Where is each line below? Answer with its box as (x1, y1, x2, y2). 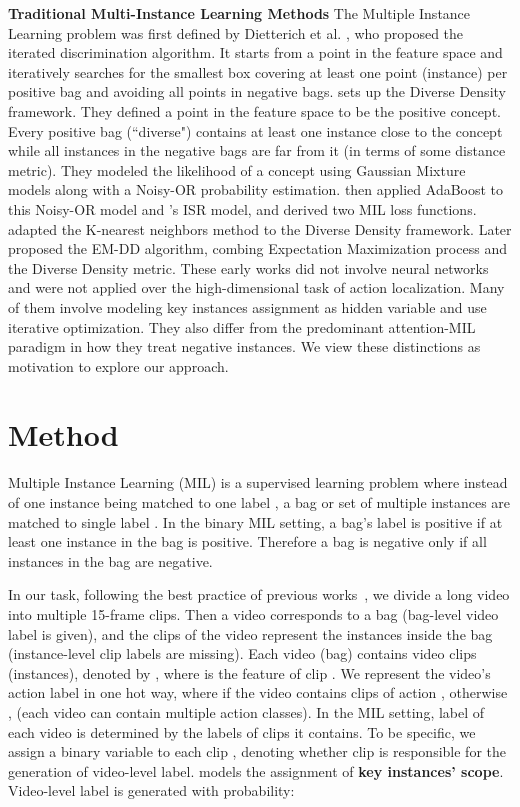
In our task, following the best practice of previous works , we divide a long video (8, 584, 510, 605)
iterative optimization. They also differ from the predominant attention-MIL (8, 316, 476, 337)
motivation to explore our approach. (8, 355, 229, 376)
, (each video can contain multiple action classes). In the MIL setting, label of (8, 701, 485, 722)
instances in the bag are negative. (8, 550, 213, 571)
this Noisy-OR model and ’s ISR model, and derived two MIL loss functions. (8, 198, 477, 219)
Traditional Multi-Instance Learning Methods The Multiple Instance (8, 3, 471, 23)
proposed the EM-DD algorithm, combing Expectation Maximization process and (8, 238, 507, 259)
